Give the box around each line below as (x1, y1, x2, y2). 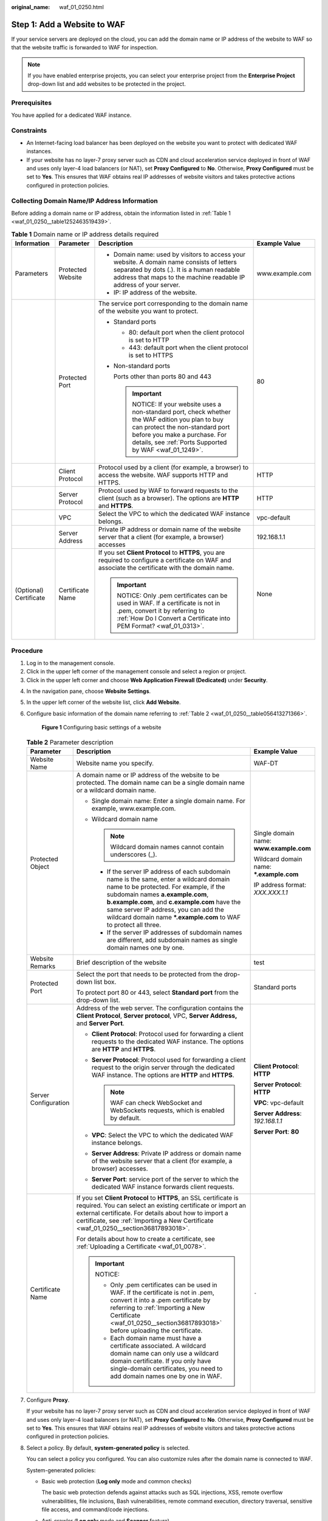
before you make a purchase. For (132, 431, 227, 439)
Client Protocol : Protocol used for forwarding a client (91, 1029, 244, 1038)
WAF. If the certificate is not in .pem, (110, 1288, 215, 1297)
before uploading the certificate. (110, 1326, 203, 1335)
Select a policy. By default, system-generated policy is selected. (26, 1444, 190, 1451)
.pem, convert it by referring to (117, 607, 205, 614)
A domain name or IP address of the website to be (76, 770, 220, 779)
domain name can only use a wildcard (110, 1349, 219, 1357)
